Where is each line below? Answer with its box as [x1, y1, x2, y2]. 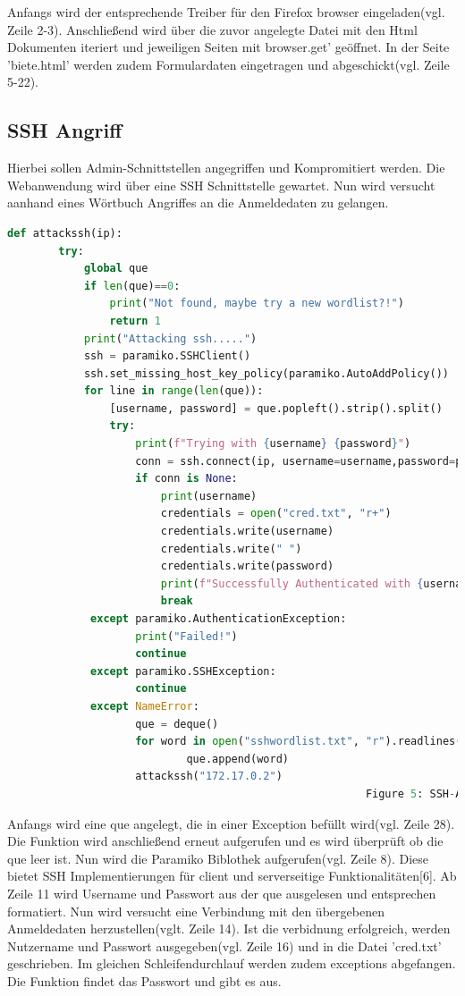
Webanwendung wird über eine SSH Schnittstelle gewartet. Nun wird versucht [7, 175, 435, 194]
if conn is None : [135, 472, 238, 485]
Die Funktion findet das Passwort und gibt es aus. [7, 971, 282, 990]
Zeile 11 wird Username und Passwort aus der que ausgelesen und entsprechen [7, 883, 436, 902]
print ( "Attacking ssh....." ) [83, 332, 258, 345]
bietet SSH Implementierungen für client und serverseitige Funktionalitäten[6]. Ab [7, 866, 457, 885]
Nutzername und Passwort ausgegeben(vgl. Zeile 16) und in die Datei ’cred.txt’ [7, 936, 442, 955]
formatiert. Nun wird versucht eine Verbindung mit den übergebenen [7, 901, 385, 920]
